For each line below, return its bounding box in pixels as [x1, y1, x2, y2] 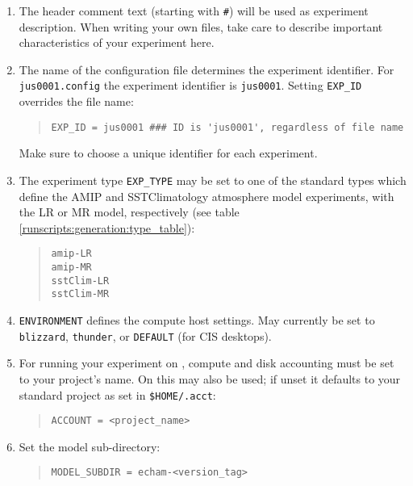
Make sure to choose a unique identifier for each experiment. [19, 145, 318, 161]
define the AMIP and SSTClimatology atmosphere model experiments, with [19, 187, 394, 204]
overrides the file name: [19, 93, 134, 110]
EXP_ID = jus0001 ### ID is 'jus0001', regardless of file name [51, 121, 404, 133]
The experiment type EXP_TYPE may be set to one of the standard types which [19, 171, 407, 188]
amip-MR [51, 262, 92, 274]
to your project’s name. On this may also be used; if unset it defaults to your [19, 370, 401, 387]
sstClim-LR [51, 274, 110, 287]
